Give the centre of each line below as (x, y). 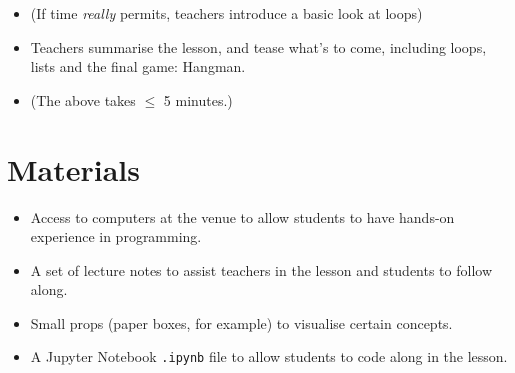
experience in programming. (116, 236)
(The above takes (83, 99)
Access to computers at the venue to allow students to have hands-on (242, 216)
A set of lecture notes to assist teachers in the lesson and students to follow (261, 269)
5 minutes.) (198, 99)
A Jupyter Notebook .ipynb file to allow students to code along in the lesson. (269, 356)
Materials (74, 168)
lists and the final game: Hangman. (138, 66)
